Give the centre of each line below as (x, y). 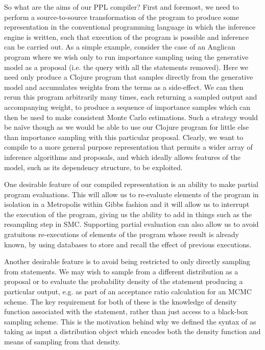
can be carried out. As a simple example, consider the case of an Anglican (120, 47)
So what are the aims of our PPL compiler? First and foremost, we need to (122, 7)
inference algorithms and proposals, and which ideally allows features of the (122, 157)
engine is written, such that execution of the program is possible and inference (127, 37)
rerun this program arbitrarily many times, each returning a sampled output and (131, 97)
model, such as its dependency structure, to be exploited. (93, 167)
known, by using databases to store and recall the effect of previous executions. (128, 244)
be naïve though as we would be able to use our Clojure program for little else (127, 127)
